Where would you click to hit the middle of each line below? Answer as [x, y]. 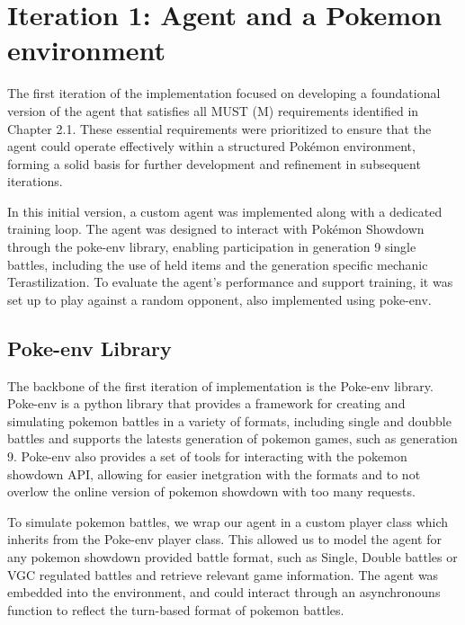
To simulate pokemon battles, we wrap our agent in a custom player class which [228, 521]
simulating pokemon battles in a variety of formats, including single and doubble [229, 420]
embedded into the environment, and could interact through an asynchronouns [224, 592]
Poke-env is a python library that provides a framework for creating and [206, 403]
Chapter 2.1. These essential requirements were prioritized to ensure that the [219, 128]
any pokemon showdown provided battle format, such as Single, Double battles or [232, 556]
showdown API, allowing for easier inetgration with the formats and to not [214, 473]
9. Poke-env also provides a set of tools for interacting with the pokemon [207, 456]
